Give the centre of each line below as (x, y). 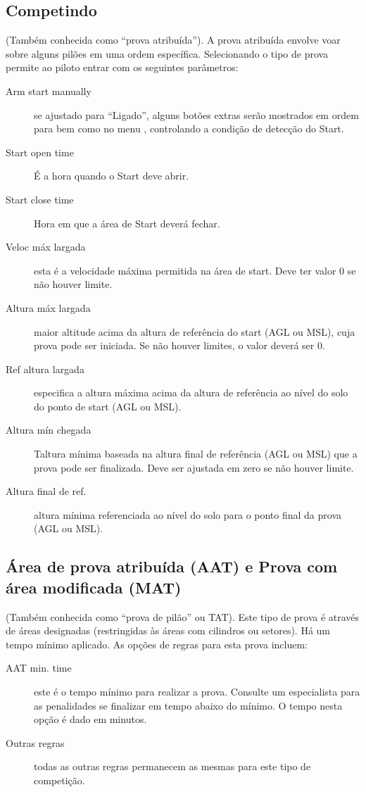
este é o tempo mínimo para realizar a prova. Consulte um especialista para (197, 692)
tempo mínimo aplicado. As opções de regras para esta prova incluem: (157, 644)
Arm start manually (49, 90)
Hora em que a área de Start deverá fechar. (127, 223)
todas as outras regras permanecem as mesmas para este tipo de (172, 766)
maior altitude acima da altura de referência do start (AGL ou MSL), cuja (195, 331)
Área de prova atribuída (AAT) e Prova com (172, 566)
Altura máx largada (48, 307)
